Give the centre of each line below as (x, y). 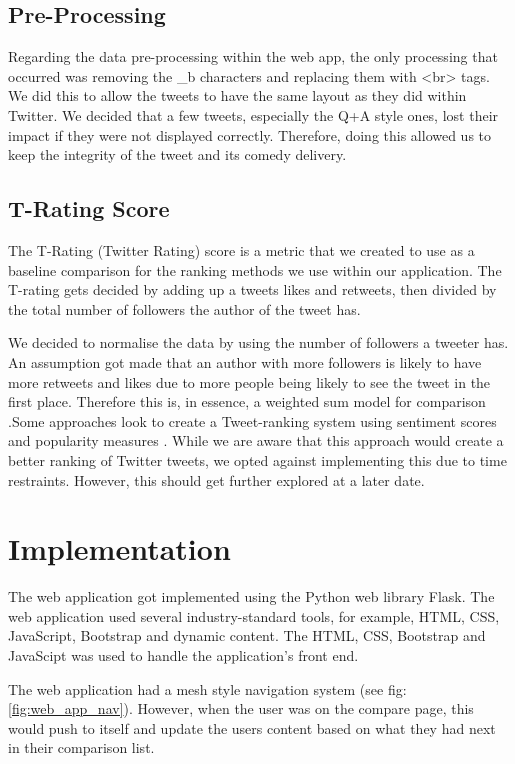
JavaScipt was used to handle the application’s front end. (183, 655)
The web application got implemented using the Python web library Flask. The (251, 596)
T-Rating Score (89, 208)
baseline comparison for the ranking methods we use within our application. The (255, 269)
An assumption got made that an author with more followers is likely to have (245, 361)
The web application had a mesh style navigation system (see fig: (207, 688)
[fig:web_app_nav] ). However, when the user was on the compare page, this (241, 708)
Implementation (119, 548)
